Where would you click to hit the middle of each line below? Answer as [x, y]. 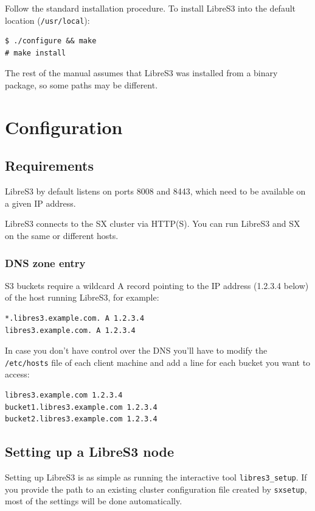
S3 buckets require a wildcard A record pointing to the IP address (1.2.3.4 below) [157, 285]
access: [17, 374]
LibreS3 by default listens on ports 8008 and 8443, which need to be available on [155, 191]
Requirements [49, 166]
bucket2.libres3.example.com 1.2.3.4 [81, 419]
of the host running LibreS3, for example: [82, 297]
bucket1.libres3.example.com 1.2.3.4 [81, 407]
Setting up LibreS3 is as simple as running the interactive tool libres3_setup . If [156, 477]
